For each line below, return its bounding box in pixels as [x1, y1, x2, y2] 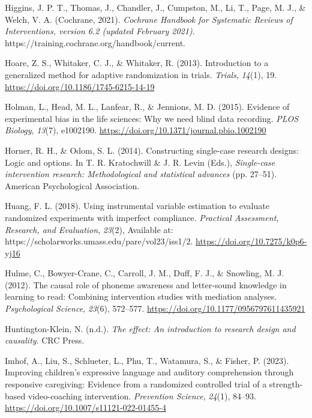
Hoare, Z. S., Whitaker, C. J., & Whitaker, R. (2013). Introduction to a [5, 56, 269, 69]
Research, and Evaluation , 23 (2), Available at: [5, 223, 173, 235]
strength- [269, 378, 303, 390]
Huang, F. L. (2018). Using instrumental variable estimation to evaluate [5, 199, 269, 212]
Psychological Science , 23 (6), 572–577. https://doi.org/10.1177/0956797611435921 [5, 302, 305, 315]
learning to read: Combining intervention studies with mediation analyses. [5, 290, 277, 303]
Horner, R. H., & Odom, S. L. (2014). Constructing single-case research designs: [5, 144, 299, 156]
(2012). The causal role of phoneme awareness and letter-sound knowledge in [5, 278, 287, 291]
